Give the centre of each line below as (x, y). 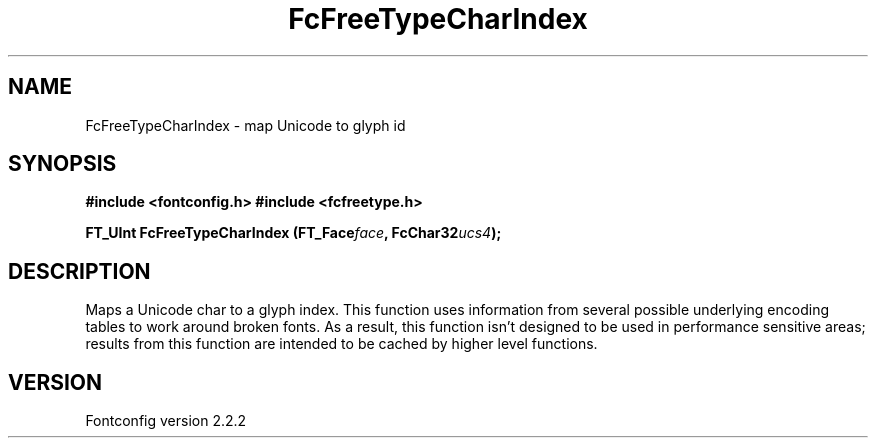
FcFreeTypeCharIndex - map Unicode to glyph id (245, 125)
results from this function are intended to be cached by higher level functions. (341, 344)
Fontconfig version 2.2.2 (166, 421)
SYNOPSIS (62, 164)
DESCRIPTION (79, 271)
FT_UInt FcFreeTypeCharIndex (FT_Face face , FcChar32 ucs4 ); (293, 233)
